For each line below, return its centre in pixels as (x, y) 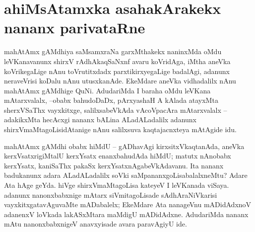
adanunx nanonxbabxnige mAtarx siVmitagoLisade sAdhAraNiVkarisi (111, 194)
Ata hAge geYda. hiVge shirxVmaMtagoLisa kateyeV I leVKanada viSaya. (117, 185)
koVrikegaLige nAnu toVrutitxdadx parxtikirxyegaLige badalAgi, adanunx (117, 71)
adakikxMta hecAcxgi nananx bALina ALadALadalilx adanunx (100, 119)
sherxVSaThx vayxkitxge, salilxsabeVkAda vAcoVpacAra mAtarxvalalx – (116, 110)
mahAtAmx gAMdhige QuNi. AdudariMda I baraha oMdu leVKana (107, 90)
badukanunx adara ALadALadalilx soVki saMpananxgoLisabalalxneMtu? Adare (126, 175)
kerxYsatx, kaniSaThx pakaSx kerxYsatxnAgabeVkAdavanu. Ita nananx (114, 165)
